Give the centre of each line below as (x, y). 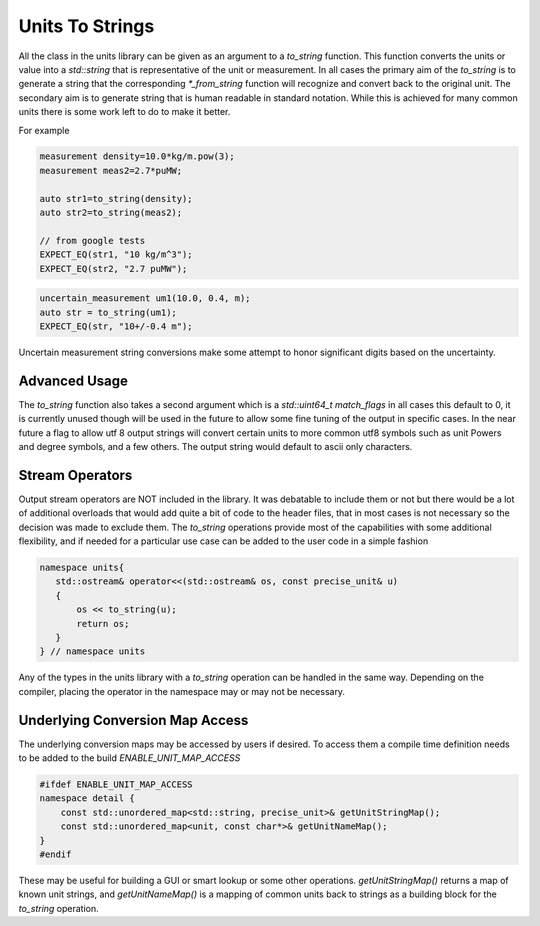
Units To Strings (86, 26)
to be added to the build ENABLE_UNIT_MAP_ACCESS (129, 758)
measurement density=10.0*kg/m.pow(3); (137, 156)
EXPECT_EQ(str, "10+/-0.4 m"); (116, 326)
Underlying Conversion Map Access (133, 720)
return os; (103, 623)
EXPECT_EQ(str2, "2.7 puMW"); (113, 268)
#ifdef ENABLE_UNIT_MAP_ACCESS (116, 784)
